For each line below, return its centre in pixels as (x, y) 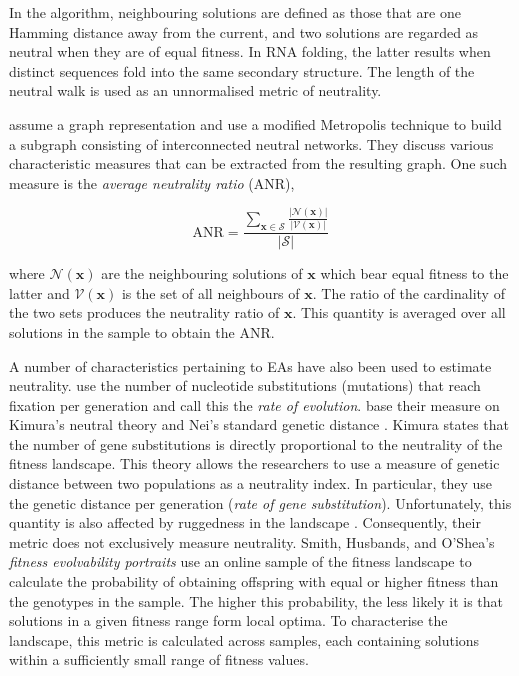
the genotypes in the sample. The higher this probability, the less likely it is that (256, 600)
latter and (39, 292)
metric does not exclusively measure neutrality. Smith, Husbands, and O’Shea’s (252, 541)
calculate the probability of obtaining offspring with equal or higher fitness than (254, 581)
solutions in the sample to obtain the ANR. (142, 331)
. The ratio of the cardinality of (408, 292)
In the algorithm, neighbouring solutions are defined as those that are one (235, 12)
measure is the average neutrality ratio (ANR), (152, 182)
